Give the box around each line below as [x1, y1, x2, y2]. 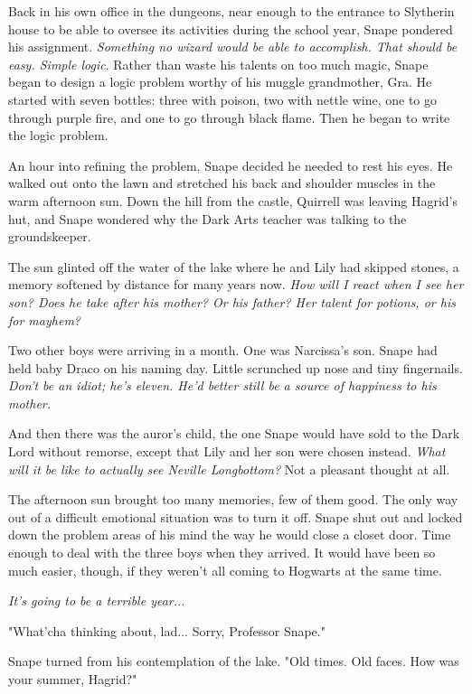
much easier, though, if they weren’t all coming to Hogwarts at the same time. [8, 560, 442, 579]
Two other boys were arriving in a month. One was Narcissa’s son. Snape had [8, 341, 438, 360]
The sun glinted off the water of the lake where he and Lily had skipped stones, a [8, 257, 459, 276]
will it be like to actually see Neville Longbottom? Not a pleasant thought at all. [8, 459, 450, 478]
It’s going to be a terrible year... [8, 591, 185, 610]
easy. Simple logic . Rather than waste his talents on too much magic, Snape [8, 54, 429, 73]
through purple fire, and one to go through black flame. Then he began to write [8, 108, 450, 127]
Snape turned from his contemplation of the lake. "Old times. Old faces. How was [8, 652, 459, 671]
